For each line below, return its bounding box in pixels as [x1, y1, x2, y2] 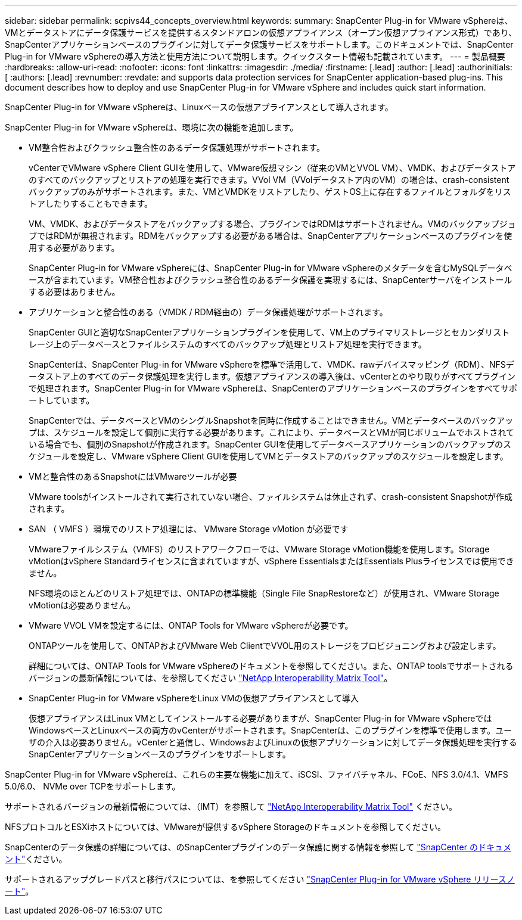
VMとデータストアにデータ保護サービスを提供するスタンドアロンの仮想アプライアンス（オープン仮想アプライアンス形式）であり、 [5, 27, 517, 38]
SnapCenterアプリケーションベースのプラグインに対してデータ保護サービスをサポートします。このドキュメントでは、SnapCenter [5, 39, 514, 49]
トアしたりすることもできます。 [29, 198, 153, 209]
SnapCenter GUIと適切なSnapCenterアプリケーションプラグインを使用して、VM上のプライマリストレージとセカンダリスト [29, 327, 510, 337]
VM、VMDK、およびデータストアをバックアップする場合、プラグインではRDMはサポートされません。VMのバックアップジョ [29, 219, 516, 229]
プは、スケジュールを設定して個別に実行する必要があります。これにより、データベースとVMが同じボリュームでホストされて [29, 427, 515, 437]
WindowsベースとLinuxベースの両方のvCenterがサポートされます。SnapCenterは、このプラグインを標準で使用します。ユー [29, 725, 512, 735]
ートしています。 [29, 395, 95, 405]
